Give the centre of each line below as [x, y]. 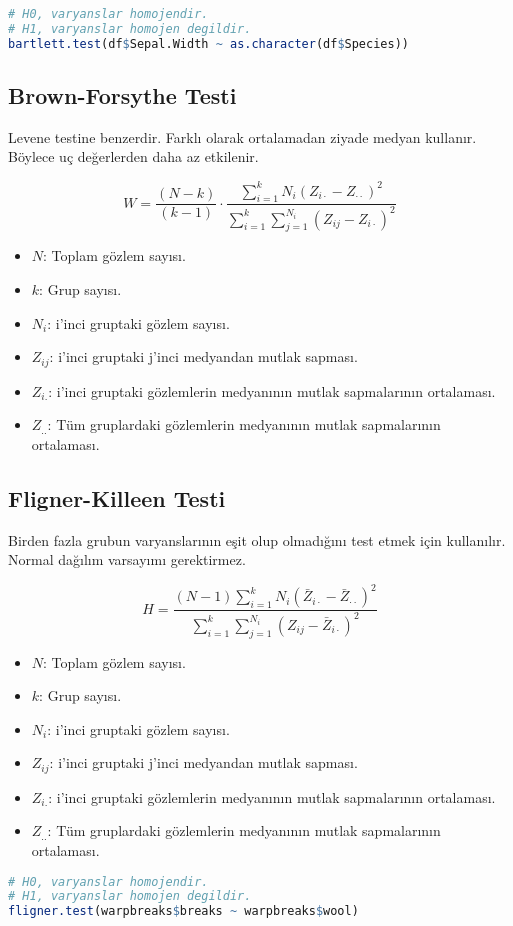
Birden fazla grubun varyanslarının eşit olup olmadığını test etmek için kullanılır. [257, 539]
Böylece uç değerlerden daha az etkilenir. [133, 156]
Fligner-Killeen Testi [117, 497]
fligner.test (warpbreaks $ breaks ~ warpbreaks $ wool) [183, 911]
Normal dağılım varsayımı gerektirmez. [127, 559]
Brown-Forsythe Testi [122, 95]
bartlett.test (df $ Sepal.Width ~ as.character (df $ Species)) [208, 43]
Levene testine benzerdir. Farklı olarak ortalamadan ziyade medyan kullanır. [242, 136]
